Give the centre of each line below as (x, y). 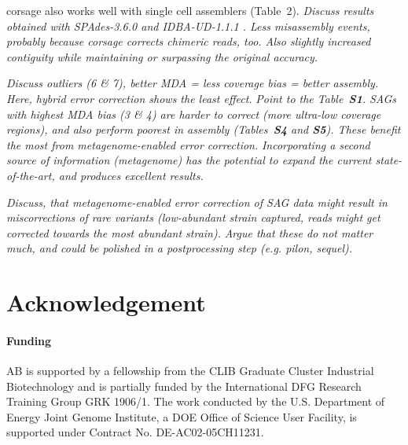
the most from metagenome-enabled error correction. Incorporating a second (188, 144)
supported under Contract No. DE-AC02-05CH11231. (135, 432)
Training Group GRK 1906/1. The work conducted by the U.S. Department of (196, 401)
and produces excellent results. (131, 175)
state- (389, 160)
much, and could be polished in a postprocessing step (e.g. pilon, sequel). (179, 248)
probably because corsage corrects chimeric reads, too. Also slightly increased (189, 41)
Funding (29, 340)
